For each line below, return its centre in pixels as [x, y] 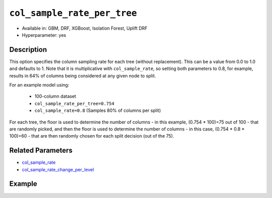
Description [28, 50]
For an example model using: [39, 85]
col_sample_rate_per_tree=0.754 [74, 104]
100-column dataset [55, 96]
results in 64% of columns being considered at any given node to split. [83, 76]
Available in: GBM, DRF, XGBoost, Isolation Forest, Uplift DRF [85, 28]
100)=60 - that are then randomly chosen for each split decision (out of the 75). [92, 136]
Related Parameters [41, 150]
